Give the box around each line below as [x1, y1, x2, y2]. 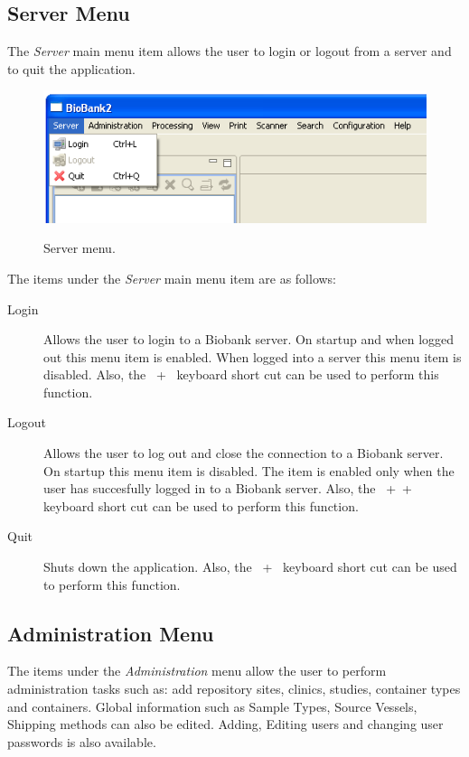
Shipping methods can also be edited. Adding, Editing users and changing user [7, 715, 444, 734]
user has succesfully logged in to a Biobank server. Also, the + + [43, 479, 412, 498]
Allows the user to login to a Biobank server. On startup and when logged [43, 330, 455, 349]
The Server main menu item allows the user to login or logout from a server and [7, 42, 452, 61]
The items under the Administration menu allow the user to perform [7, 661, 387, 680]
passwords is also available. [7, 732, 156, 751]
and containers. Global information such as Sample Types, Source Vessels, [7, 696, 417, 715]
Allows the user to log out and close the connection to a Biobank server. [43, 444, 444, 463]
